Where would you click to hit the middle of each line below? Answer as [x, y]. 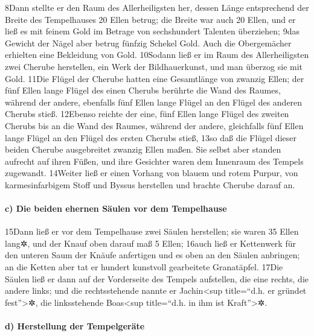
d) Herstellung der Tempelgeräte [75, 326]
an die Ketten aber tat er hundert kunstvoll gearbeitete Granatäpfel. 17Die [144, 267]
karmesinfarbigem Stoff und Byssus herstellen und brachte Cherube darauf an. [150, 184]
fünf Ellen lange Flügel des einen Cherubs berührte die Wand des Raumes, [143, 90]
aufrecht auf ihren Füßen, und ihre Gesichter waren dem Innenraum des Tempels [154, 161]
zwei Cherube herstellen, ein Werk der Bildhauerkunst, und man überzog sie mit [154, 66]
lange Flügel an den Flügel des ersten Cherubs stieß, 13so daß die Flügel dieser [151, 137]
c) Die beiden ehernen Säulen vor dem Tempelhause [116, 208]
